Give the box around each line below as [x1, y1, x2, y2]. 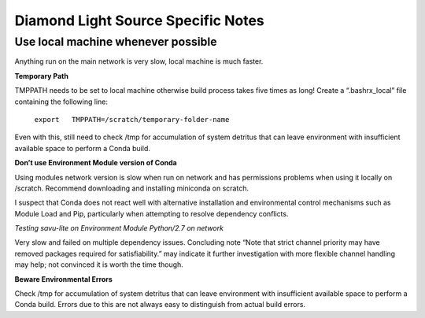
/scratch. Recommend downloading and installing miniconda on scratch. [14, 183, 249, 193]
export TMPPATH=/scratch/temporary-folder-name [34, 115, 230, 124]
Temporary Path [14, 71, 68, 80]
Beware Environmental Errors [14, 274, 113, 283]
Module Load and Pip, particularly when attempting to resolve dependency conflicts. [14, 209, 289, 218]
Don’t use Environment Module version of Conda [14, 158, 177, 168]
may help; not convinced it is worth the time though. [14, 260, 184, 269]
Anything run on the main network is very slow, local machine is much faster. [14, 57, 264, 66]
